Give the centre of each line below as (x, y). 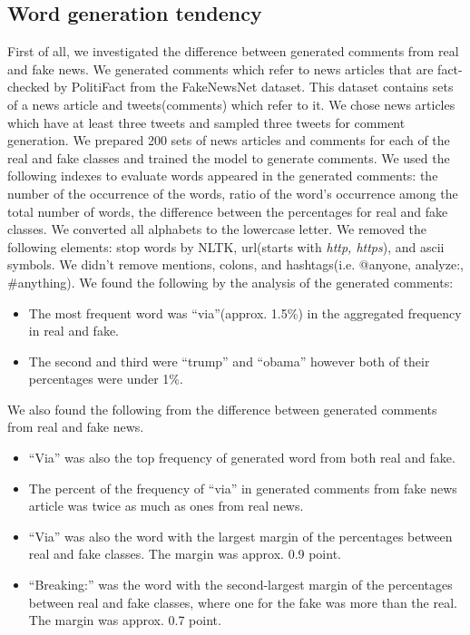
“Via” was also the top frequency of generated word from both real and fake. (242, 458)
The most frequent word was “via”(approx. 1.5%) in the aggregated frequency (245, 313)
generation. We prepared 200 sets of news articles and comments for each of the (229, 140)
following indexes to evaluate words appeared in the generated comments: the (223, 176)
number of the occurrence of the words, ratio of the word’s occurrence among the (233, 193)
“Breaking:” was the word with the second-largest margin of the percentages (240, 585)
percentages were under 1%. (106, 379)
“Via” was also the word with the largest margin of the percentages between (240, 536)
